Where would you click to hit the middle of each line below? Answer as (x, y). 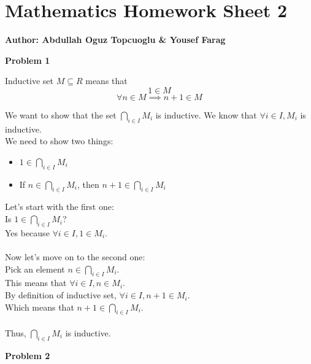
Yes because (27, 232)
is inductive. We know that (206, 114)
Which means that (40, 307)
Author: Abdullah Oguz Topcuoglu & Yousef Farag (115, 40)
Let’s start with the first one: (60, 207)
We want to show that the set (61, 114)
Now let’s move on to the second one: (75, 257)
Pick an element (35, 269)
